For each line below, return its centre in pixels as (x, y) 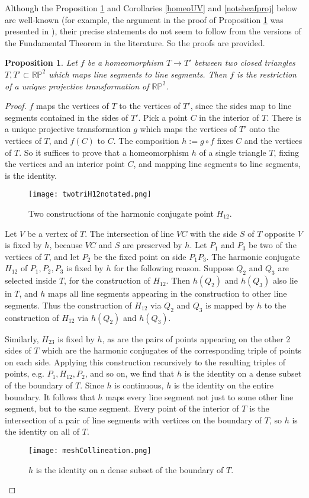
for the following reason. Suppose (174, 268)
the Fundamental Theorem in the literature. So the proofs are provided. (135, 42)
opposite (280, 233)
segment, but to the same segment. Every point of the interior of (122, 408)
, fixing (286, 152)
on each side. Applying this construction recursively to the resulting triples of (145, 362)
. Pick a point (163, 117)
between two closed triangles (245, 62)
